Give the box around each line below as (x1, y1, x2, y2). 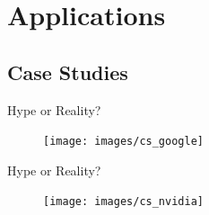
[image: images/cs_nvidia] (43, 195, 204, 209)
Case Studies (7, 58, 128, 85)
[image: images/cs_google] (43, 135, 204, 148)
